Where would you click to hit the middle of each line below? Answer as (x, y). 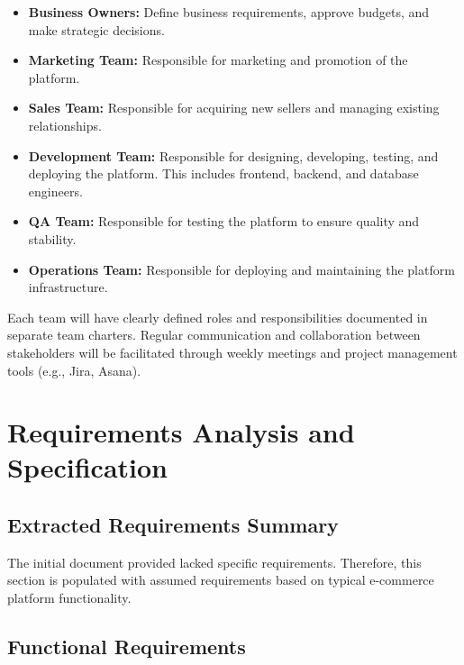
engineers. (55, 191)
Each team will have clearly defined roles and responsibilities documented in (218, 317)
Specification (87, 467)
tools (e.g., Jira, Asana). (74, 370)
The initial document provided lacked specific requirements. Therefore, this (214, 562)
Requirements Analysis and (181, 432)
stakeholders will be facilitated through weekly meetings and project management (232, 352)
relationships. (65, 125)
